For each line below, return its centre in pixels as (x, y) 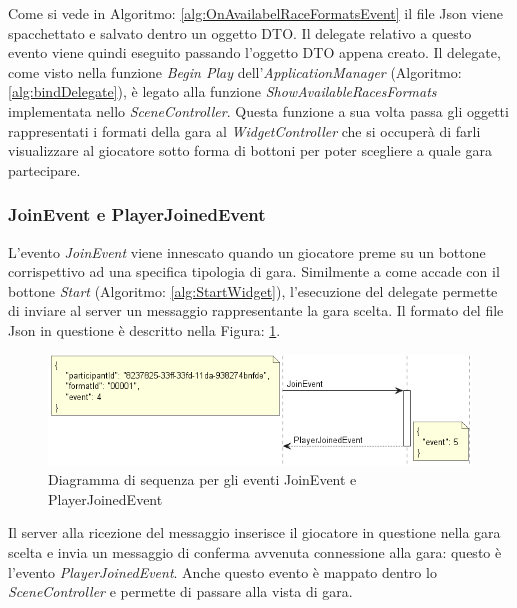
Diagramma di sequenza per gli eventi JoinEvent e (202, 479)
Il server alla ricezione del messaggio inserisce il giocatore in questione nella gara (254, 532)
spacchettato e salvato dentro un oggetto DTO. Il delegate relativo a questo (240, 32)
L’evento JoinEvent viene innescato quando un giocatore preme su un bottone (247, 251)
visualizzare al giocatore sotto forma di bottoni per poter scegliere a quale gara (250, 150)
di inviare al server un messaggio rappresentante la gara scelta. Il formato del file (256, 310)
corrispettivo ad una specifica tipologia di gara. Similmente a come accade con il (254, 271)
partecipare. (44, 169)
